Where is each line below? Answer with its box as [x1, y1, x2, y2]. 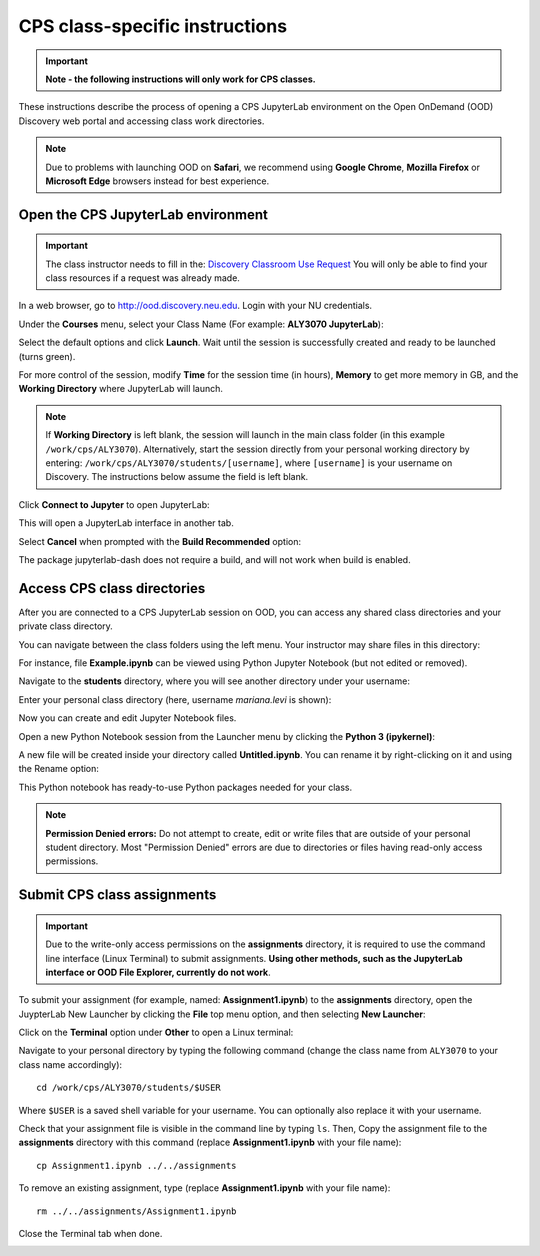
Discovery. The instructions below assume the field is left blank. [45, 471, 309, 483]
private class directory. [18, 620, 114, 632]
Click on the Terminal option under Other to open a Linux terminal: [18, 1026, 294, 1039]
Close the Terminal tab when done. [18, 1227, 163, 1239]
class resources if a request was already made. [45, 272, 240, 284]
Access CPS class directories [18, 580, 206, 597]
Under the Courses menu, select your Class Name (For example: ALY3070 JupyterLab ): [18, 318, 384, 330]
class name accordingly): [18, 1058, 123, 1070]
